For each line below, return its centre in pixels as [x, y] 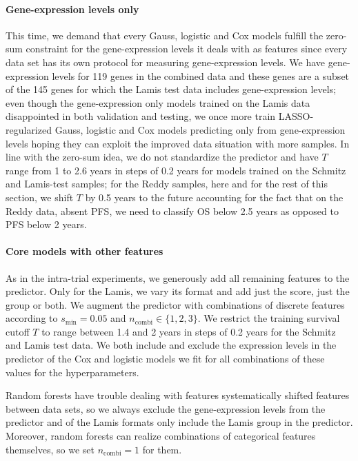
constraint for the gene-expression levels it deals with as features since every [187, 49]
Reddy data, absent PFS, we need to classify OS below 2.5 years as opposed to [172, 211]
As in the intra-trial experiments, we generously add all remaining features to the [178, 277]
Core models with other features [84, 251]
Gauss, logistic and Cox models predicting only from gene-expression [200, 129]
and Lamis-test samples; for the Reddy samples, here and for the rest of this [167, 184]
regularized [29, 129]
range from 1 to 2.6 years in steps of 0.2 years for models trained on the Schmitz [176, 170]
